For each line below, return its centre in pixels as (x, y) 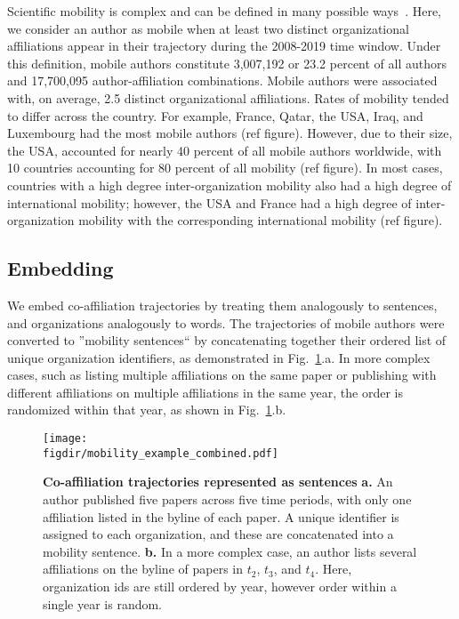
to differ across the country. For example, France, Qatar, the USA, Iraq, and (215, 115)
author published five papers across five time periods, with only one (227, 498)
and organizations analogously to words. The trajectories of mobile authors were (226, 322)
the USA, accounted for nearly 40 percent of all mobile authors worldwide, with (225, 150)
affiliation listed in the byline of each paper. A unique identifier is (221, 516)
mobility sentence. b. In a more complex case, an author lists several (230, 551)
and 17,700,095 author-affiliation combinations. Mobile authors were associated (222, 80)
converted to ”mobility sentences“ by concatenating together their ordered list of (227, 340)
